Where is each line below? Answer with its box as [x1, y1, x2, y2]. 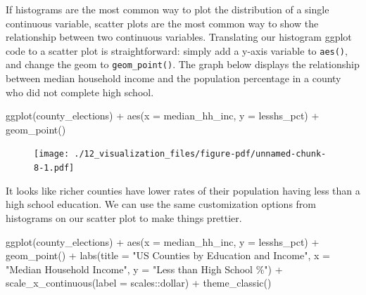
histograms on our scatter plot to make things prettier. [6, 210, 242, 225]
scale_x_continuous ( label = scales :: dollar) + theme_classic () [6, 275, 272, 290]
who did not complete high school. [6, 84, 154, 99]
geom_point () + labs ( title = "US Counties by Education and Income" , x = [6, 248, 330, 263]
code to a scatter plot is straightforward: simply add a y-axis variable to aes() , [6, 43, 348, 58]
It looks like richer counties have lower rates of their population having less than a [6, 183, 360, 197]
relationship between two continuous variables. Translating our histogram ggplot [6, 29, 352, 44]
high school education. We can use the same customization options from [6, 197, 317, 211]
